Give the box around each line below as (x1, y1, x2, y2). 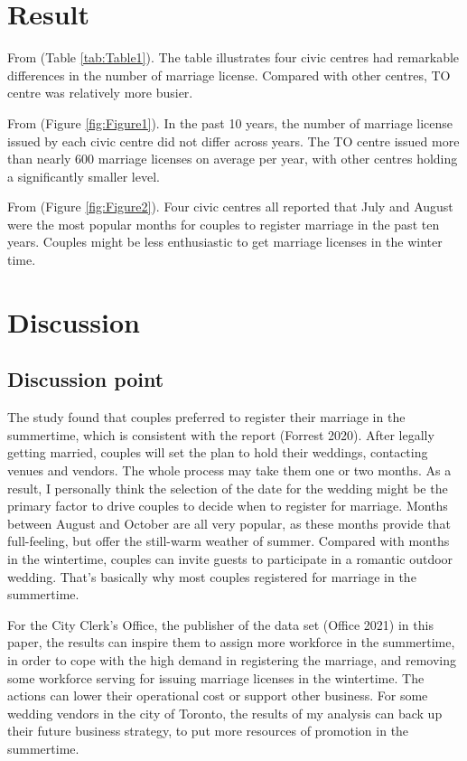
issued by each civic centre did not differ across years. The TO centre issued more (7, 131, 460, 150)
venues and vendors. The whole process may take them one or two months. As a (7, 461, 452, 480)
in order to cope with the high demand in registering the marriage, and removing (7, 650, 456, 669)
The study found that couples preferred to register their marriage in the (7, 408, 406, 427)
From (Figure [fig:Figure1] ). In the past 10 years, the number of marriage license (7, 113, 453, 132)
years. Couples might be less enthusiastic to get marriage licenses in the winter (7, 232, 443, 251)
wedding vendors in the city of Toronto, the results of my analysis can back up (7, 703, 443, 722)
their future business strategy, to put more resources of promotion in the (7, 721, 409, 740)
